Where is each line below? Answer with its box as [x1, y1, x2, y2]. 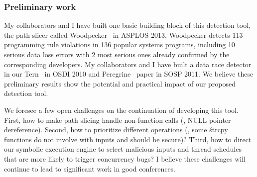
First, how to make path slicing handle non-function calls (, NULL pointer [4, 114, 231, 125]
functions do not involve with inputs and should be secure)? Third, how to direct [4, 134, 252, 144]
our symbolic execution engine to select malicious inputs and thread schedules [4, 144, 242, 154]
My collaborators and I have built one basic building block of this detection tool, [4, 20, 251, 30]
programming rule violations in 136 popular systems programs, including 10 [4, 39, 235, 50]
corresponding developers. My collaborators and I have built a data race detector [4, 59, 252, 69]
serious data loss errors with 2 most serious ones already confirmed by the [4, 49, 230, 59]
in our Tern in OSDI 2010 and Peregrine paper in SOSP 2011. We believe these [4, 69, 254, 79]
